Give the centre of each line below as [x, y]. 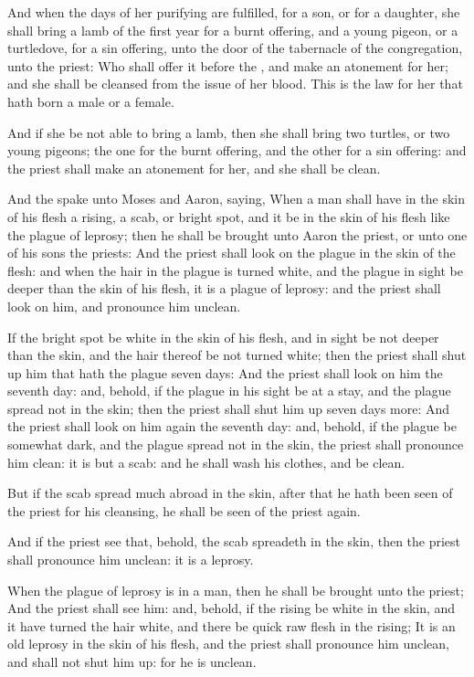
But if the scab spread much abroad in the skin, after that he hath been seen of [230, 493]
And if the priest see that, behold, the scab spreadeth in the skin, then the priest [234, 541]
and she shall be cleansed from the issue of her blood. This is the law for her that [235, 84]
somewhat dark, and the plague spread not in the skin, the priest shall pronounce [236, 444]
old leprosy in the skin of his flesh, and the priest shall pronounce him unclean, [229, 644]
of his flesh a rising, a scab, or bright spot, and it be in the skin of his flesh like [229, 216]
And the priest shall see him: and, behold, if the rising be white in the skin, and [232, 608]
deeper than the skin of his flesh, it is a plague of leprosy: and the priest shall [224, 288]
